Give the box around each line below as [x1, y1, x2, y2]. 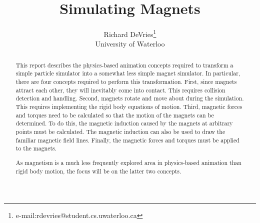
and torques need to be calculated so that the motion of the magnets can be [15, 110, 214, 119]
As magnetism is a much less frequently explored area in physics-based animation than [15, 158, 241, 166]
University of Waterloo [95, 38, 165, 49]
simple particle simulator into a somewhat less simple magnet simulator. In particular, [15, 69, 240, 77]
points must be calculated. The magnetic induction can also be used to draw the [15, 127, 225, 136]
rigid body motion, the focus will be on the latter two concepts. [15, 166, 181, 175]
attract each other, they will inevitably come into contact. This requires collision [15, 85, 225, 94]
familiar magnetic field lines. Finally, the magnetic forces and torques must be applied [15, 135, 239, 144]
